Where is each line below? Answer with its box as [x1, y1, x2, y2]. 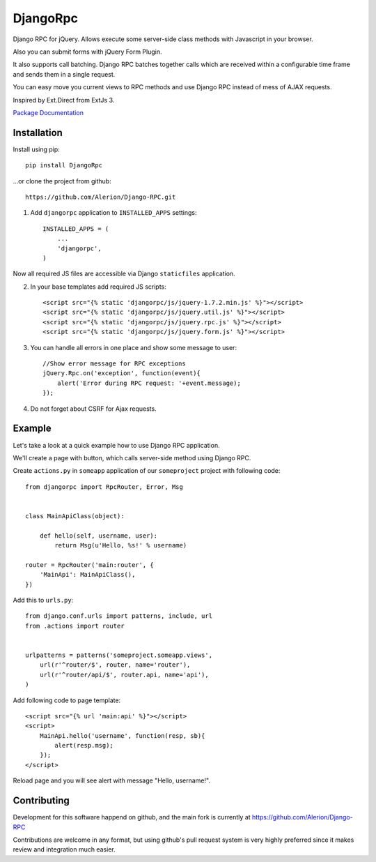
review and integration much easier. [13, 845, 116, 854]
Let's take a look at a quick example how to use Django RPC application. [13, 441, 220, 449]
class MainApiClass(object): [25, 512, 125, 520]
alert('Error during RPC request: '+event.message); [56, 379, 242, 387]
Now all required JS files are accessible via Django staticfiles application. [13, 269, 236, 278]
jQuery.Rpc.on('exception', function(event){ [42, 370, 201, 377]
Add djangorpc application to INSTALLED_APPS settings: [30, 209, 198, 217]
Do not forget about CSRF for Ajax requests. [30, 404, 157, 413]
